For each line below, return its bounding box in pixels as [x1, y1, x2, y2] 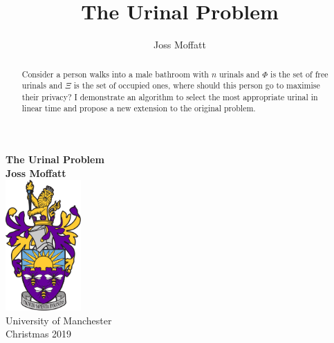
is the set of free [270, 68, 328, 80]
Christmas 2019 [6, 326, 72, 341]
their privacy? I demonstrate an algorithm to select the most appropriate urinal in [21, 91, 318, 102]
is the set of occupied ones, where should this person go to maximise [73, 80, 320, 91]
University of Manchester [6, 313, 112, 327]
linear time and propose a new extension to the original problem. [21, 102, 256, 114]
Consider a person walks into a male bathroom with [21, 68, 209, 80]
